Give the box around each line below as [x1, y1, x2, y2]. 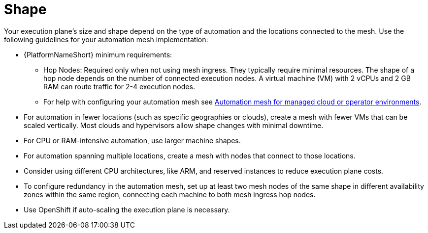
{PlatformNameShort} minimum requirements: [24, 50, 172, 59]
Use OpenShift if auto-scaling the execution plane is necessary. [24, 205, 230, 214]
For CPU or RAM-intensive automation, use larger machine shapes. [24, 136, 241, 145]
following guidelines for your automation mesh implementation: [4, 35, 208, 44]
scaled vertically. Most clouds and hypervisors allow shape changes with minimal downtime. [24, 121, 324, 129]
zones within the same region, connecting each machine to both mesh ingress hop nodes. [24, 190, 316, 199]
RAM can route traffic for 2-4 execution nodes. [43, 82, 195, 91]
